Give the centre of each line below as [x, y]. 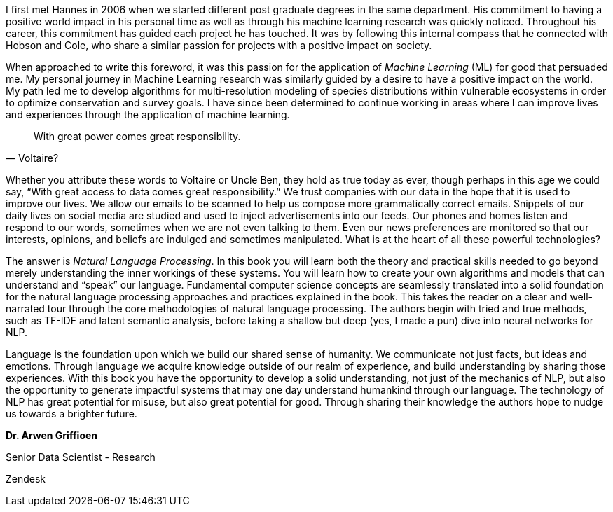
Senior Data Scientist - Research [81, 457]
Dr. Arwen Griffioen [52, 435]
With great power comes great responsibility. [137, 136]
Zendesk [26, 479]
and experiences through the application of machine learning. [148, 115]
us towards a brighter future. [71, 414]
